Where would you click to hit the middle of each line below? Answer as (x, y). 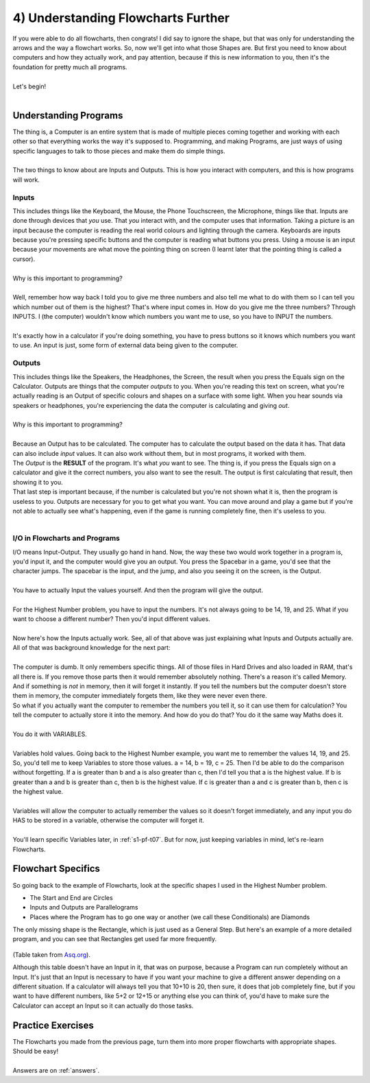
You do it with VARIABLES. (50, 734)
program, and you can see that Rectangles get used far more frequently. (115, 939)
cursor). (24, 259)
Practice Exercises (53, 1025)
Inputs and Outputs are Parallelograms (84, 908)
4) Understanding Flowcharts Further (121, 18)
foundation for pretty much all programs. (70, 67)
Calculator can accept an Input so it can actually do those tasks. (103, 1006)
